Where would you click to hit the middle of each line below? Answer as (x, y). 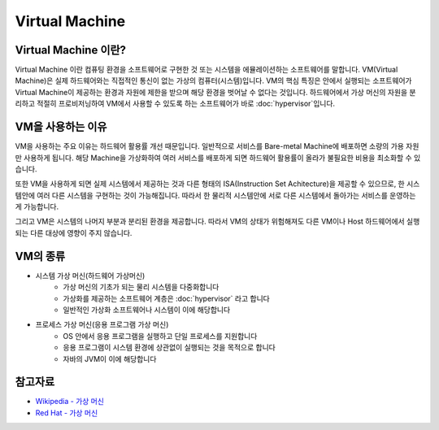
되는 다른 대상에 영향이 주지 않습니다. (74, 232)
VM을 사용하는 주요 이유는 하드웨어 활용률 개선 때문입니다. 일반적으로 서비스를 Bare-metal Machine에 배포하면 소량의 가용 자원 (217, 146)
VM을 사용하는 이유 (61, 127)
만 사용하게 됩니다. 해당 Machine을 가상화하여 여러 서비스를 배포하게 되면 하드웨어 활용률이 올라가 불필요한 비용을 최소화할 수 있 (218, 158)
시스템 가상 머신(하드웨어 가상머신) (90, 276)
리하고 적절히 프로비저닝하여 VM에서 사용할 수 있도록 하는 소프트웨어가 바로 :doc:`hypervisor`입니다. (175, 104)
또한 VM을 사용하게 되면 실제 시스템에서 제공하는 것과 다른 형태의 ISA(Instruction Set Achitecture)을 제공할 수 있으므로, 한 (210, 184)
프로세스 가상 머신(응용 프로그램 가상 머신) (102, 324)
